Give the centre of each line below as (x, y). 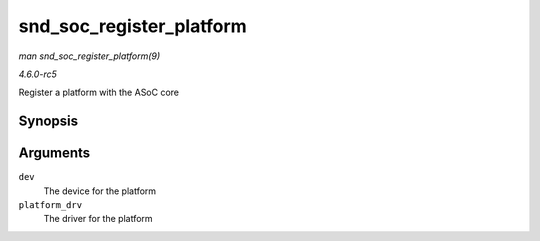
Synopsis (48, 121)
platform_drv (50, 205)
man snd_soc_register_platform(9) (89, 56)
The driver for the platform (98, 219)
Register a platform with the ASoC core (99, 92)
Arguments (54, 153)
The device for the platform (100, 191)
